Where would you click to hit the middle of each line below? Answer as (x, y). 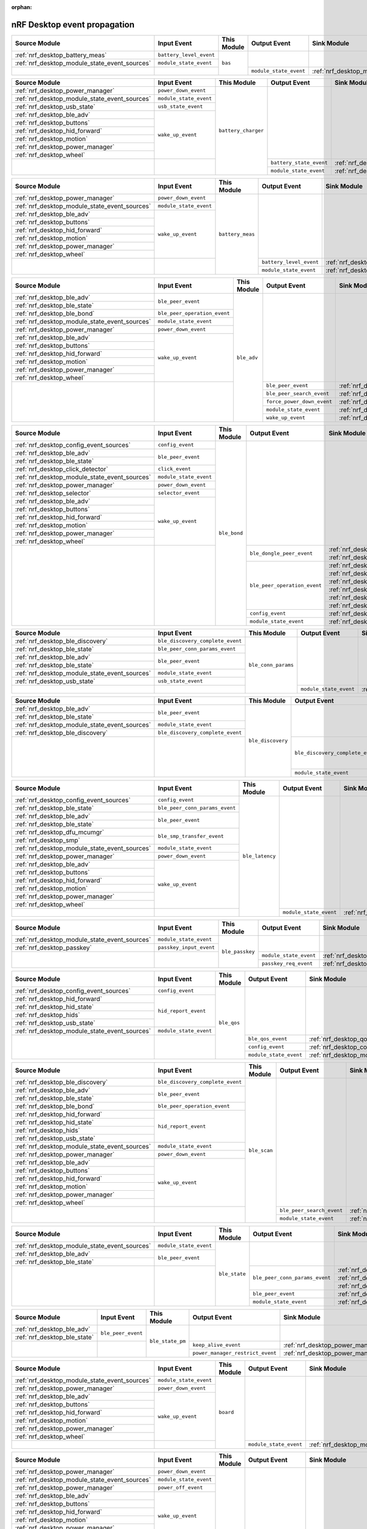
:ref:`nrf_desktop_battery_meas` (61, 55)
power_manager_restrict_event (235, 1353)
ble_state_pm (168, 1341)
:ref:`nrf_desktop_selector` (53, 493)
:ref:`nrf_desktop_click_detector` (61, 469)
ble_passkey (238, 951)
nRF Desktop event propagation (73, 24)
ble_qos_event (268, 1039)
